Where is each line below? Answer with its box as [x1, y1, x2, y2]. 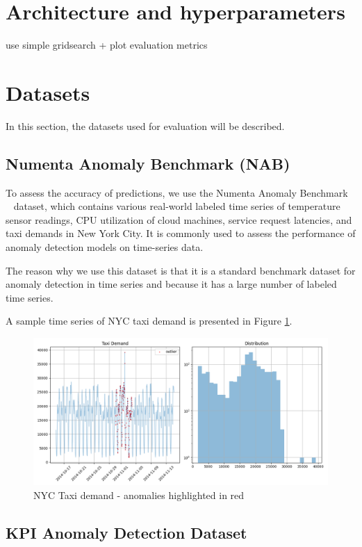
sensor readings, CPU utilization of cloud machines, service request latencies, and [6, 212, 352, 227]
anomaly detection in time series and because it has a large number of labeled [6, 277, 337, 291]
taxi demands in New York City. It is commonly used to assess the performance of [6, 226, 356, 240]
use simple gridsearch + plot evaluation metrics [6, 38, 208, 52]
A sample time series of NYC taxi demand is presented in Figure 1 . [6, 313, 293, 328]
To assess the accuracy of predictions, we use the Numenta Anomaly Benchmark [6, 185, 348, 199]
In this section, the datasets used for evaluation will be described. [6, 118, 285, 133]
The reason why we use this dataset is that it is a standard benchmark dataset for [6, 263, 356, 277]
